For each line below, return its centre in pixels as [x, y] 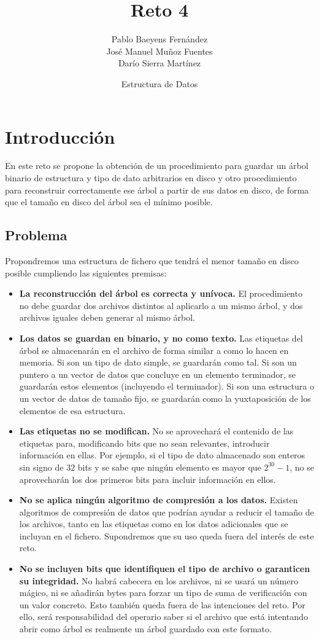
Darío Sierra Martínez [159, 63]
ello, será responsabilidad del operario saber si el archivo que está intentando [163, 617]
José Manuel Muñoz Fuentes [159, 51]
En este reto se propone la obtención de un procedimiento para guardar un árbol [157, 166]
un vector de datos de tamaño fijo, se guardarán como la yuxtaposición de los [165, 398]
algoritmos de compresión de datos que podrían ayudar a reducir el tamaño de [167, 512]
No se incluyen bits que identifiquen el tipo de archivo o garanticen [165, 569]
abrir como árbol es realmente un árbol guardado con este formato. [145, 629]
